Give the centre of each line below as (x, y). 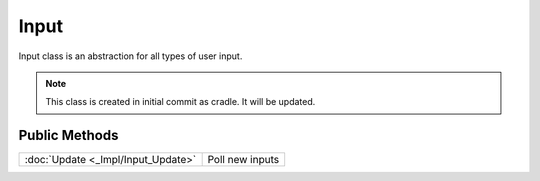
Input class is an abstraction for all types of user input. (130, 56)
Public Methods (68, 135)
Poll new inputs (243, 160)
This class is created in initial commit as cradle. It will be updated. (180, 102)
